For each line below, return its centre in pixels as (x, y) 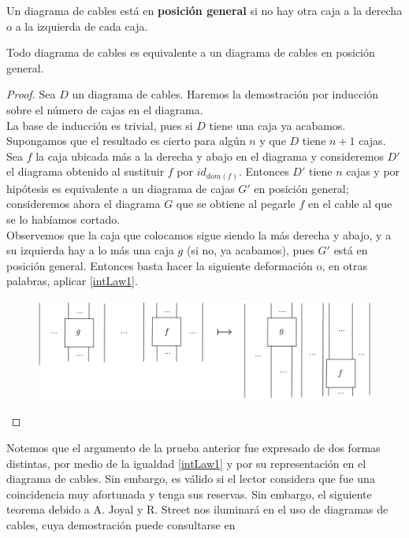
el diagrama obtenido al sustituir (86, 171)
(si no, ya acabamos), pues (250, 250)
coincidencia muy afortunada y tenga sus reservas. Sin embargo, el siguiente (189, 493)
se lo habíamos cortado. (63, 219)
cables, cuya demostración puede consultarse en (121, 525)
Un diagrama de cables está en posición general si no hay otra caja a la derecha (204, 10)
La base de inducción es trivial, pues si (100, 125)
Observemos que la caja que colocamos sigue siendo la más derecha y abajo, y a (199, 234)
